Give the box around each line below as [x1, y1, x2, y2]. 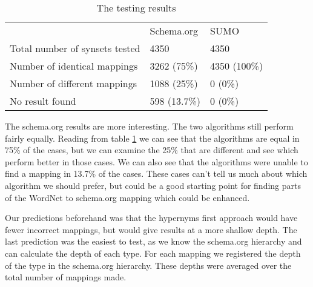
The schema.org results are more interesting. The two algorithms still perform [5, 120, 294, 132]
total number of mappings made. [5, 271, 127, 283]
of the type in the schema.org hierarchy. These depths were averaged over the [5, 259, 292, 271]
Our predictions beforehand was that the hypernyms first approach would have [5, 211, 298, 224]
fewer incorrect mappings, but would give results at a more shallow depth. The [5, 223, 297, 236]
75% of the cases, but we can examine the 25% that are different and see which [5, 143, 298, 156]
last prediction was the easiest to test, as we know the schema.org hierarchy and [5, 235, 302, 248]
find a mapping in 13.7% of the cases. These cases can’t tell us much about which [5, 167, 308, 180]
